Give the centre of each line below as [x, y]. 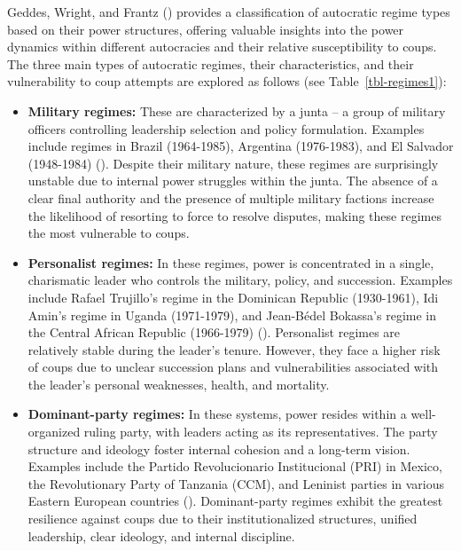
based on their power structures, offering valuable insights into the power [206, 29]
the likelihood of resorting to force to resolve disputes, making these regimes [234, 215]
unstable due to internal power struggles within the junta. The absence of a [233, 181]
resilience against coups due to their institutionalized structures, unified [223, 519]
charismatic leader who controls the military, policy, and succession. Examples [240, 280]
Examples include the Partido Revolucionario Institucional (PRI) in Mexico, [235, 466]
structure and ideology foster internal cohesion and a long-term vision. [219, 449]
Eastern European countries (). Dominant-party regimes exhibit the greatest [235, 501]
